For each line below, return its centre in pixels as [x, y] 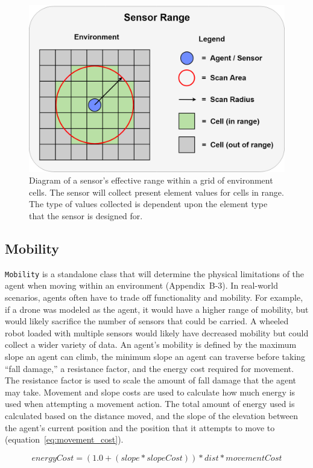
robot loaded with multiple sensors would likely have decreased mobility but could [157, 332]
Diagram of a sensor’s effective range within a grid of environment [151, 180]
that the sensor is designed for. [86, 215]
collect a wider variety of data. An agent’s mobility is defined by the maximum [151, 345]
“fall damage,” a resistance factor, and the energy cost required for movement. [150, 368]
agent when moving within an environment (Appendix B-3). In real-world [142, 285]
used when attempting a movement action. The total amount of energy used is [150, 404]
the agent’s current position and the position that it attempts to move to [140, 427]
